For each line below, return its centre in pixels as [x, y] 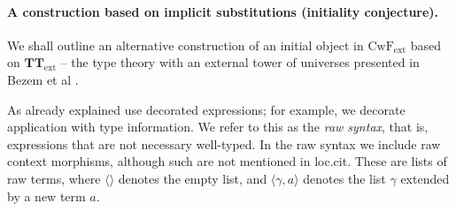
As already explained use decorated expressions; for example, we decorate [206, 109]
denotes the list [344, 178]
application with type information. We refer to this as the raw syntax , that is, [218, 127]
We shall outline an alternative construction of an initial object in [185, 45]
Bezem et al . [43, 79]
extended [425, 178]
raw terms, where [54, 178]
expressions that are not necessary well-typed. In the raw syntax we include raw [224, 143]
